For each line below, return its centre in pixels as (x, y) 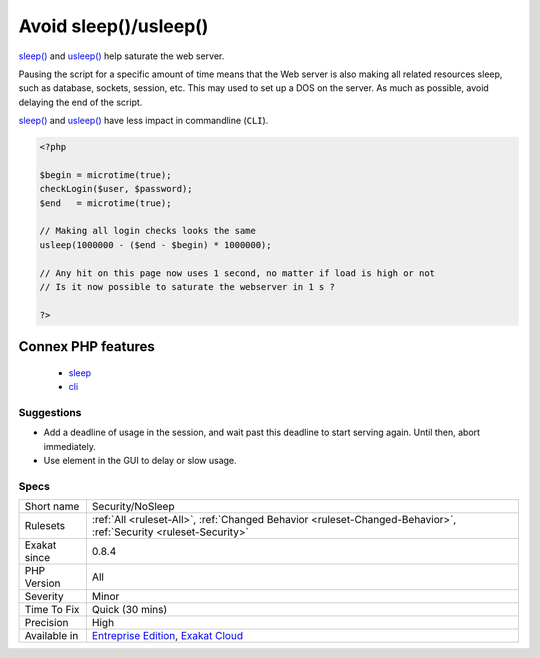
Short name (52, 507)
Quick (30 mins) (129, 610)
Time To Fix (52, 610)
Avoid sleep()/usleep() (113, 26)
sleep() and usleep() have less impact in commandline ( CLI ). (143, 121)
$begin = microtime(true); (105, 174)
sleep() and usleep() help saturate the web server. (121, 56)
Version (42, 583)
